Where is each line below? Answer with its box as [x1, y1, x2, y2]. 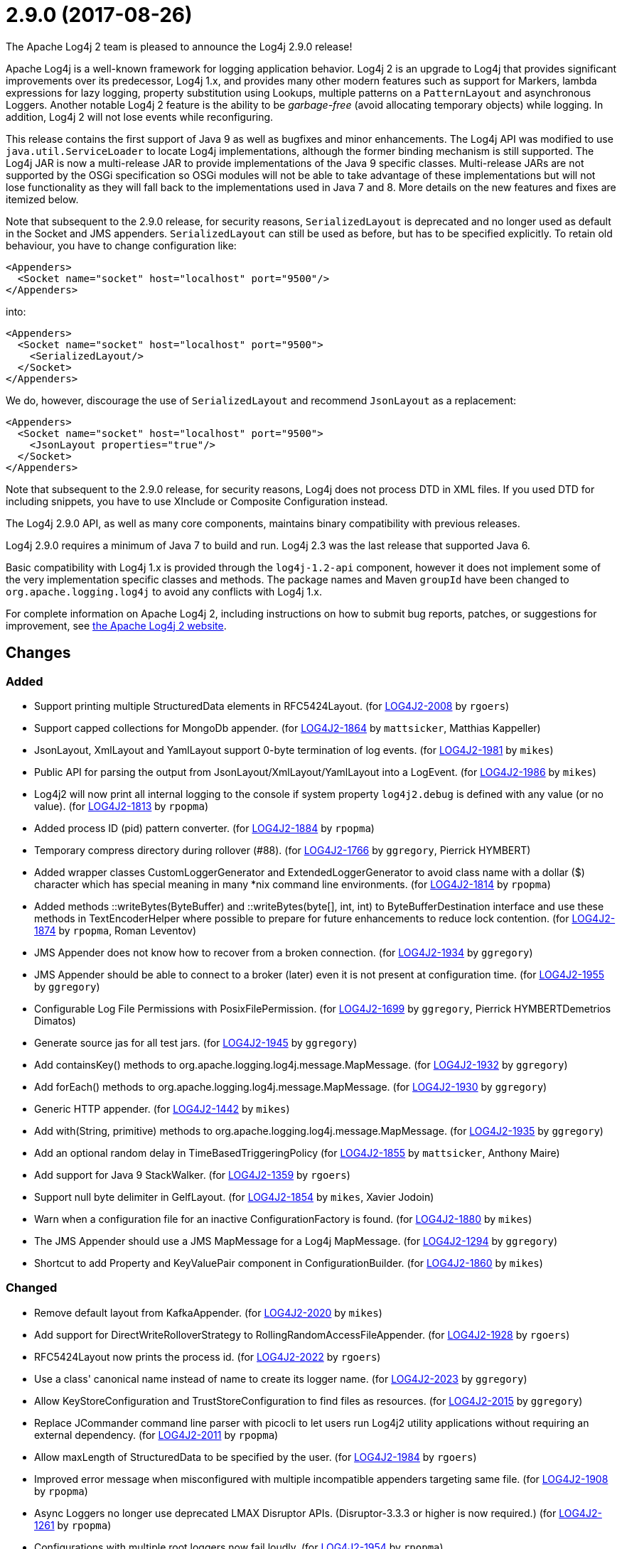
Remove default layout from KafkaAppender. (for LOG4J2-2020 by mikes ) [34, 1306, 382, 1319]
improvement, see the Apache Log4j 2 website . [6, 619, 227, 632]
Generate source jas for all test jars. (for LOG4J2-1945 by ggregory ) [34, 1036, 358, 1049]
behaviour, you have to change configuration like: [6, 239, 237, 252]
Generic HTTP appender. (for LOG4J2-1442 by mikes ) [34, 1102, 290, 1115]
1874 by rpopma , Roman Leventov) [34, 924, 197, 937]
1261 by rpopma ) [34, 1518, 112, 1531]
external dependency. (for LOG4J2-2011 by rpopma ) [34, 1428, 279, 1441]
